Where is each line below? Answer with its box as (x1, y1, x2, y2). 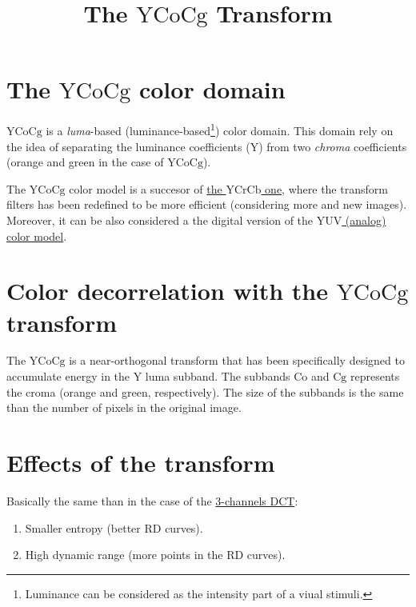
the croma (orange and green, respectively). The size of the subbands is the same (6, 383, 404, 400)
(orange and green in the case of (6, 154, 164, 170)
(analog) (345, 211, 386, 228)
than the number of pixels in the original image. (6, 399, 242, 416)
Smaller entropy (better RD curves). (25, 519, 203, 536)
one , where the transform (265, 180, 388, 197)
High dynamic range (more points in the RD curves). (25, 546, 286, 563)
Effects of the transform (6, 446, 275, 478)
